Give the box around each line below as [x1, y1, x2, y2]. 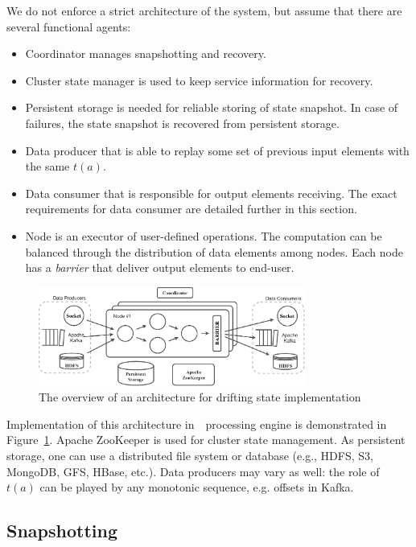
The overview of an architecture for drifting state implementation [39, 389, 361, 405]
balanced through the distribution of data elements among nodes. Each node [25, 243, 403, 260]
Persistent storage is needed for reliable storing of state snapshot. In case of [25, 99, 398, 116]
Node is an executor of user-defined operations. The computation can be [25, 227, 382, 244]
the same [25, 158, 70, 175]
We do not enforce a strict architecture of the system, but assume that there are [6, 2, 402, 19]
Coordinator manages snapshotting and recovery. [25, 45, 266, 62]
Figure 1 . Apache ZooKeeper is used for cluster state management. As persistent [6, 431, 406, 448]
